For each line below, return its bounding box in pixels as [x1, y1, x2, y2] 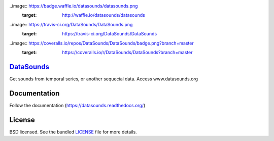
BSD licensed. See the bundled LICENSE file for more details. [9, 129, 137, 135]
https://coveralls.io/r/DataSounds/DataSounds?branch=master [62, 49, 193, 55]
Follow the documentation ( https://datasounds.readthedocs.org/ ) [9, 102, 146, 108]
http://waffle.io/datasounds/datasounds [62, 12, 146, 18]
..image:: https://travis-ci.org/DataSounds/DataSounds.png [9, 21, 133, 27]
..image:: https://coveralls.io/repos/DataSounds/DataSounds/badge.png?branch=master [9, 40, 194, 46]
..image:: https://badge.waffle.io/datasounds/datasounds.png [9, 3, 138, 9]
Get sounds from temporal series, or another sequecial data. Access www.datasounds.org [9, 76, 198, 82]
